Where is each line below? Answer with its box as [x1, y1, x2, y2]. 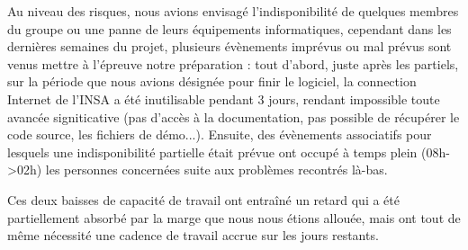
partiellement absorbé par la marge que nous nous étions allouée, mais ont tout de [7, 208, 461, 227]
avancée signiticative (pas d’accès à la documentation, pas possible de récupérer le [7, 107, 460, 126]
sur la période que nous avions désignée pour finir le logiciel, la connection [7, 72, 417, 91]
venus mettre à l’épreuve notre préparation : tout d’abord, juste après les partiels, [7, 54, 459, 73]
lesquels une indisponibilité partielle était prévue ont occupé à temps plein [7, 142, 418, 161]
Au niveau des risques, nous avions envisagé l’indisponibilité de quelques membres [7, 2, 459, 20]
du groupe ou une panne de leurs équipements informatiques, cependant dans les [7, 19, 452, 38]
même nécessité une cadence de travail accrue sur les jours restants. [7, 226, 379, 245]
